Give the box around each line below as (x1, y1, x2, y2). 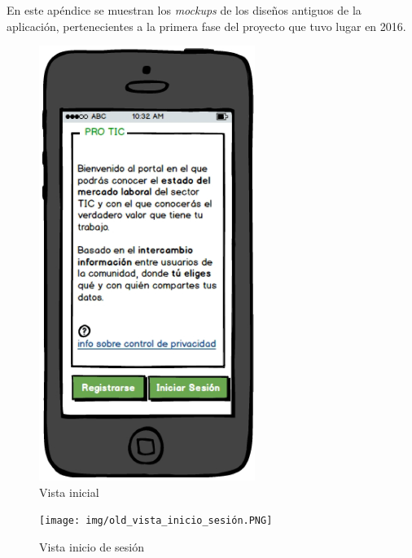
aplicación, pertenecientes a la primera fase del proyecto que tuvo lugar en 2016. (7, 17, 406, 34)
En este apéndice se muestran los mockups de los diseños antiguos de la (7, 2, 362, 18)
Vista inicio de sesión (39, 538, 144, 555)
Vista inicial (39, 483, 99, 500)
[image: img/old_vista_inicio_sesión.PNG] (39, 515, 273, 527)
